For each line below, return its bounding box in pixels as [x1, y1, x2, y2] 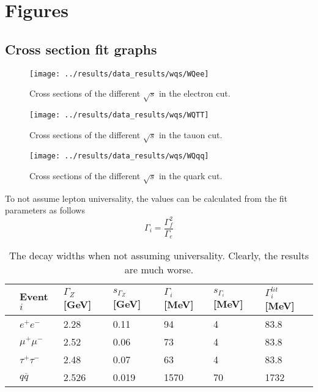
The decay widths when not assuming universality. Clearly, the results [9, 248, 309, 263]
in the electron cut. [158, 87, 231, 100]
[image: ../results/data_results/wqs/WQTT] [29, 111, 209, 119]
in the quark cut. [158, 169, 223, 182]
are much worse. [124, 262, 194, 277]
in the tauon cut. [158, 128, 223, 141]
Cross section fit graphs [5, 39, 157, 58]
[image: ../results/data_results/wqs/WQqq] [29, 152, 209, 161]
